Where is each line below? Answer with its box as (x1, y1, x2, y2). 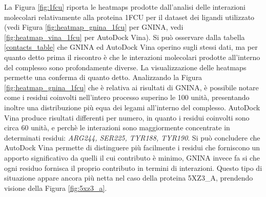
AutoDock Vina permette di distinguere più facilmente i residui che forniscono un (4, 142, 260, 153)
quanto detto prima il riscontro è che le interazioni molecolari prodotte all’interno (4, 51, 260, 62)
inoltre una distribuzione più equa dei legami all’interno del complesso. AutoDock (4, 102, 260, 112)
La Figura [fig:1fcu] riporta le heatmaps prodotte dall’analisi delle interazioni (4, 2, 245, 12)
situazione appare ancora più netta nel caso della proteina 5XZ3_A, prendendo (4, 172, 253, 183)
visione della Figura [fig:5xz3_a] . (4, 182, 107, 193)
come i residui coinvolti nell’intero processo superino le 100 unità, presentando (4, 92, 250, 103)
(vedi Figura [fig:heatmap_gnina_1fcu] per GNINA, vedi (4, 22, 183, 32)
